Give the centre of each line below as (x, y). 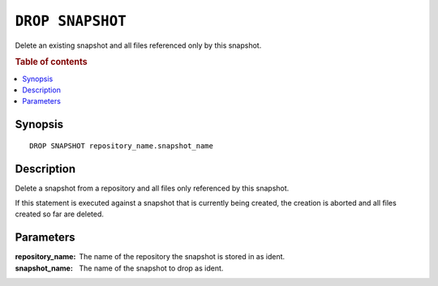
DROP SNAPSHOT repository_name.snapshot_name (122, 145)
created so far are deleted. (60, 214)
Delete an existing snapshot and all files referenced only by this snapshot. (138, 45)
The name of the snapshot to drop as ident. (151, 268)
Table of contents (52, 62)
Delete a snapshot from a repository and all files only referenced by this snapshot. (152, 188)
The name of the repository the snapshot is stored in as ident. (182, 257)
